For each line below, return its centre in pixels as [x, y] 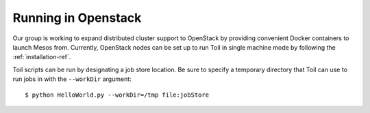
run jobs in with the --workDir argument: [72, 79]
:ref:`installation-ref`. [42, 57]
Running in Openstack [77, 18]
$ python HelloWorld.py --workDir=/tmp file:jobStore [117, 95]
